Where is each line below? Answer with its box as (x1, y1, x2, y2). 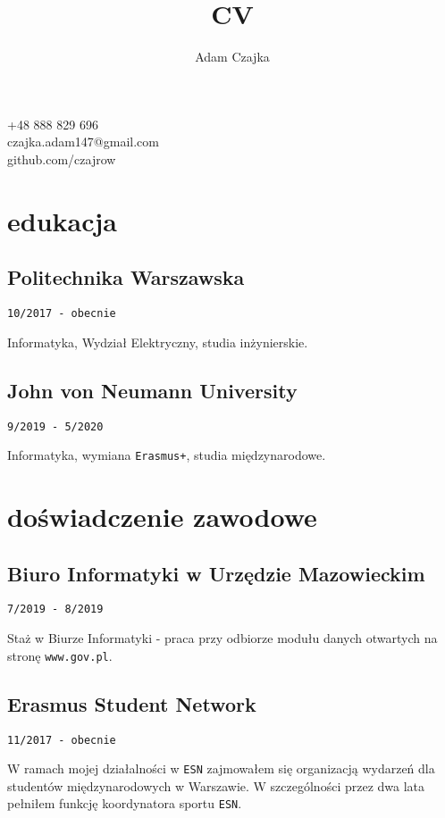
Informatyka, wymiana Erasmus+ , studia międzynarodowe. (7, 446, 326, 464)
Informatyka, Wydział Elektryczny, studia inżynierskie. (7, 332, 308, 351)
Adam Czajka (195, 47, 270, 66)
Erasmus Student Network (7, 689, 256, 717)
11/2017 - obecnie (7, 733, 116, 747)
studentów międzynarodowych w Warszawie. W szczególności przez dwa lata (7, 776, 425, 795)
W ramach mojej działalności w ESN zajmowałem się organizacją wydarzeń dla (7, 759, 435, 778)
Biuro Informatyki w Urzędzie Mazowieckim (7, 559, 425, 587)
